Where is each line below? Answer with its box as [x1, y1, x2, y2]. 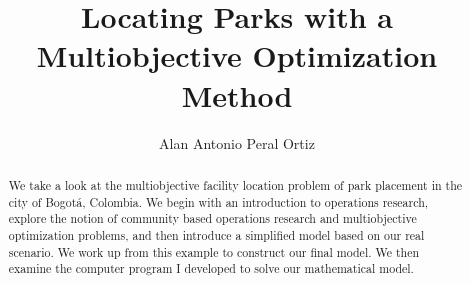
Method [181, 74, 293, 115]
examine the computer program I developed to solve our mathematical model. [8, 260, 414, 277]
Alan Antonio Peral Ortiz [159, 132, 315, 153]
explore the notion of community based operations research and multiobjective [8, 210, 417, 227]
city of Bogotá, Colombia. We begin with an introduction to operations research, [8, 193, 429, 210]
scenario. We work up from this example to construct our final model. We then [8, 243, 420, 260]
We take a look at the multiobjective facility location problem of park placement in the [8, 176, 463, 193]
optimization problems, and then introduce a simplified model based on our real [8, 226, 425, 243]
